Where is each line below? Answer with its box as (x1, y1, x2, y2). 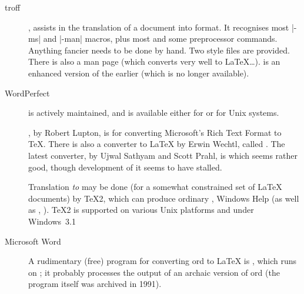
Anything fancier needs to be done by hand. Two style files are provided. (28, 44, 290, 56)
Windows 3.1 (28, 215, 76, 227)
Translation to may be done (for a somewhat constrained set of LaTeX (28, 181, 282, 193)
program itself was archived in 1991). (28, 278, 162, 290)
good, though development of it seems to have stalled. (28, 161, 222, 173)
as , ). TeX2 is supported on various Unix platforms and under (28, 203, 254, 216)
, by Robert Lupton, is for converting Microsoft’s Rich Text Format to (28, 126, 282, 138)
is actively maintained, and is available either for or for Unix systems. (28, 106, 279, 119)
